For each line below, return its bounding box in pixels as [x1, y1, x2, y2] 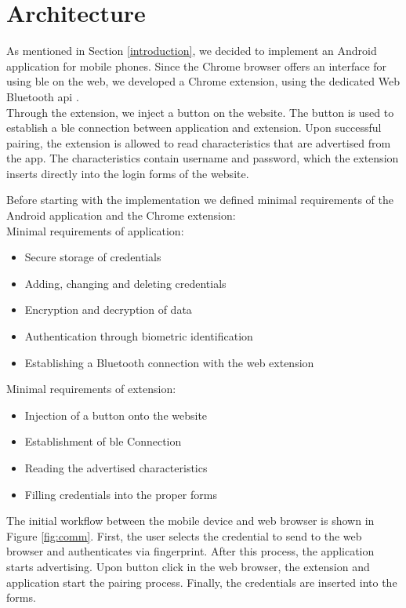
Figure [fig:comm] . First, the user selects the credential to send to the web [6, 527, 362, 544]
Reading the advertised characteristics [24, 460, 208, 475]
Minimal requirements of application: [6, 222, 184, 238]
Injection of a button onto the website [24, 406, 208, 423]
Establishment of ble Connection [24, 433, 182, 450]
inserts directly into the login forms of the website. [6, 165, 249, 181]
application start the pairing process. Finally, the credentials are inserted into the [6, 573, 397, 590]
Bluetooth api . [6, 88, 79, 104]
